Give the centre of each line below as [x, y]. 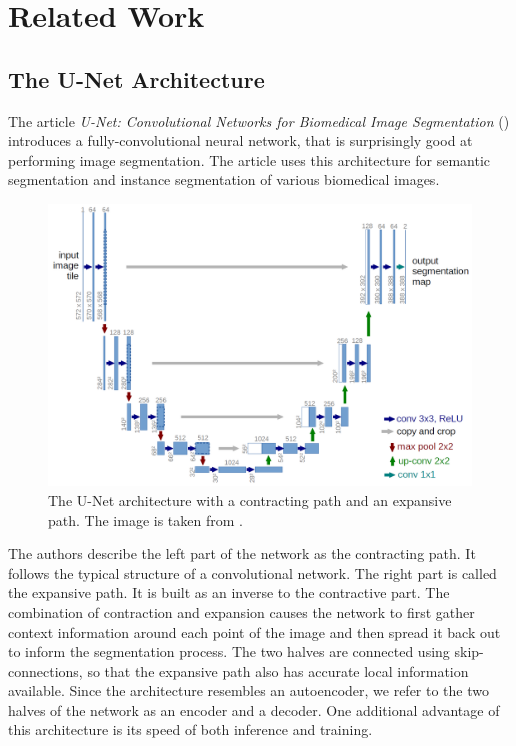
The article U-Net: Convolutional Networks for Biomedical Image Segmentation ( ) [259, 120]
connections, [45, 670]
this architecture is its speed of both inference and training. [190, 729]
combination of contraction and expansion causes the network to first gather [241, 611]
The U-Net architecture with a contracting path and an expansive [250, 499]
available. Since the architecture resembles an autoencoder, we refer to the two [248, 690]
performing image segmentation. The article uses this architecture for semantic [249, 159]
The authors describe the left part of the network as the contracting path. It [242, 553]
